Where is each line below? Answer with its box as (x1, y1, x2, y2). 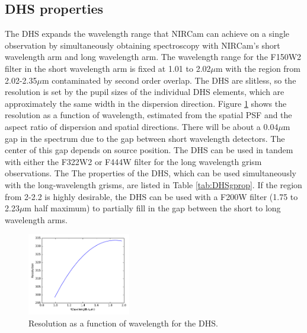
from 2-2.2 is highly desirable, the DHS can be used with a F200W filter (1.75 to (5, 190, 298, 202)
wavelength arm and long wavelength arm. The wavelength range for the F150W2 (5, 50, 302, 63)
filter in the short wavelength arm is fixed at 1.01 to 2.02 (5, 62, 211, 74)
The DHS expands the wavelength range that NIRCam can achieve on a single (5, 27, 290, 40)
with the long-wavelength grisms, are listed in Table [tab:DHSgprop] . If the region (5, 178, 302, 191)
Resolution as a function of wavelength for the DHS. (28, 316, 218, 329)
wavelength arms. (5, 213, 68, 226)
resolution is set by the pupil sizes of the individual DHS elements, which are (5, 85, 284, 98)
